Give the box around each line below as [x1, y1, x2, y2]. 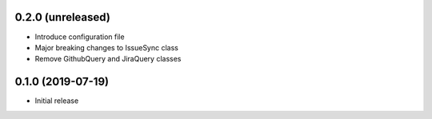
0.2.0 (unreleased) [14, 10, 111, 24]
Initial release [34, 96, 79, 105]
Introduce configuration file [34, 32, 125, 42]
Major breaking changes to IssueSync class [34, 42, 179, 52]
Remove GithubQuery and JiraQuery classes [34, 54, 182, 64]
